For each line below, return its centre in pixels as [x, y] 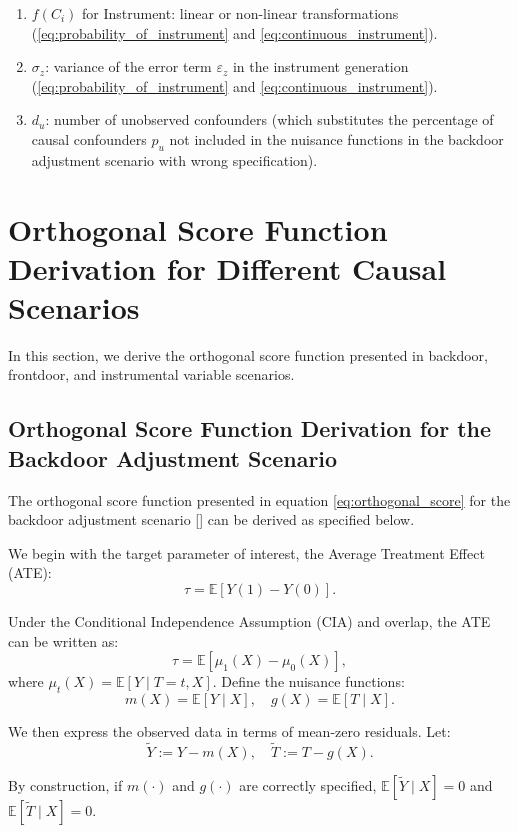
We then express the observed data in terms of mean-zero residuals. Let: [229, 731]
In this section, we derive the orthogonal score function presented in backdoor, [248, 354]
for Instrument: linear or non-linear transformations [240, 13]
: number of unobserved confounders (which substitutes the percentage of [269, 119]
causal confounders [89, 138]
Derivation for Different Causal [227, 267]
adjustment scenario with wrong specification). [174, 159]
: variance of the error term [128, 66]
